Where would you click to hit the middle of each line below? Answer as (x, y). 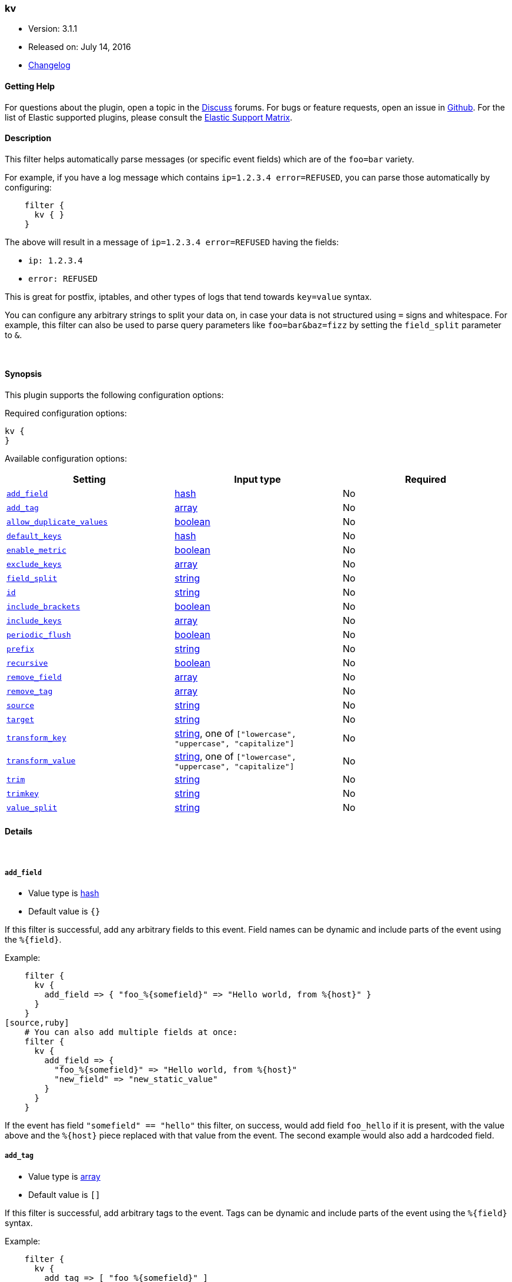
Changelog (49, 65)
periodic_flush (39, 635)
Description (28, 138)
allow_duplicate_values (57, 522)
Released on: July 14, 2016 (80, 47)
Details (19, 831)
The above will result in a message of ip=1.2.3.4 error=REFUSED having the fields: (172, 242)
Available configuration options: (66, 459)
